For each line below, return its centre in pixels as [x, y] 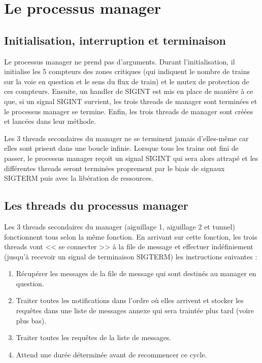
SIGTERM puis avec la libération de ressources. [79, 178]
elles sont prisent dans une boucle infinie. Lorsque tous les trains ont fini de [121, 148]
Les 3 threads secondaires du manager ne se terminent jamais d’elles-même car [126, 138]
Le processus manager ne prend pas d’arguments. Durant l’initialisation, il [120, 61]
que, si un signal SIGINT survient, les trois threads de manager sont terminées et [131, 101]
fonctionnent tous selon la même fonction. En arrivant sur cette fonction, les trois [131, 236]
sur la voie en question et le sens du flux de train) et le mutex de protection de [127, 81]
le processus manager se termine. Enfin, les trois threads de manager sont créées [129, 111]
